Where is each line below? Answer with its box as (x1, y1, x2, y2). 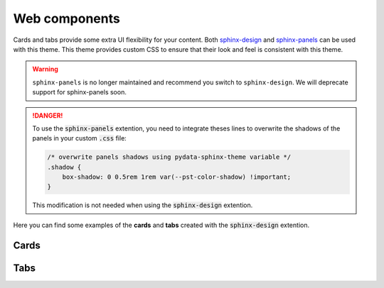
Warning (32, 65, 58, 74)
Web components (13, 11, 120, 26)
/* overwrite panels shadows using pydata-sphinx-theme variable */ (47, 153, 292, 161)
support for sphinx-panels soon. (32, 88, 127, 96)
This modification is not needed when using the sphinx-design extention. (32, 201, 253, 209)
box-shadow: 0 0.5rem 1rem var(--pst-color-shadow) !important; (62, 173, 292, 181)
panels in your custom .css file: (32, 134, 127, 143)
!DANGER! (32, 111, 63, 120)
